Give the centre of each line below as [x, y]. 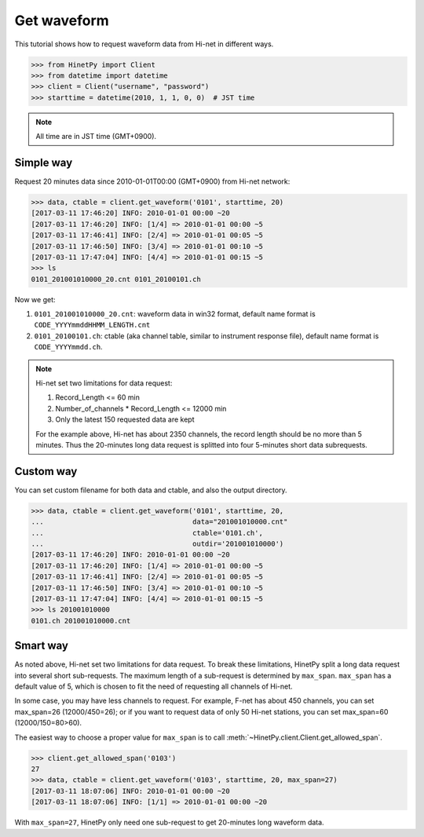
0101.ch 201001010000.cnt [81, 621]
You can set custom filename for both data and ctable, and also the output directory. [151, 490]
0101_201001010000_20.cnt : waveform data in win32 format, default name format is [175, 314]
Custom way [46, 471]
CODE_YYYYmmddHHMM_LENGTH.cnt [92, 325]
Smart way [42, 646]
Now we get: [35, 299]
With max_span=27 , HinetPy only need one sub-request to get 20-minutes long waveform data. [170, 822]
